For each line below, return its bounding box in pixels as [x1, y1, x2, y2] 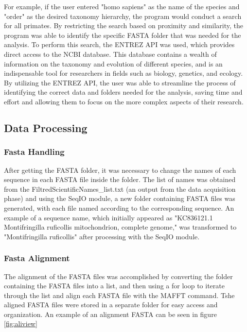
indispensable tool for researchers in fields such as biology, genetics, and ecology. [4, 68, 243, 78]
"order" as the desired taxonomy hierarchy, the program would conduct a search [4, 11, 242, 21]
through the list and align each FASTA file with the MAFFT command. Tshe [4, 290, 235, 300]
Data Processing [4, 120, 88, 135]
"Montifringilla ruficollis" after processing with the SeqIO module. [4, 231, 200, 241]
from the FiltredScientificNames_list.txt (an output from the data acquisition [4, 183, 236, 194]
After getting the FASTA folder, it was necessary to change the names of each [4, 165, 236, 175]
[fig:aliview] [4, 318, 37, 329]
